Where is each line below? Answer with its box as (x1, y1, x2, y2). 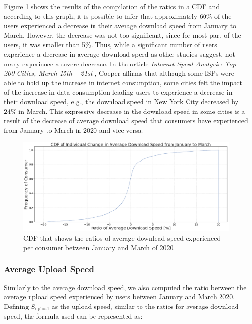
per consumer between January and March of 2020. (23, 242, 175, 252)
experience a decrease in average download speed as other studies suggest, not (4, 49, 236, 59)
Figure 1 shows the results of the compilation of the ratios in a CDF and (4, 1, 220, 11)
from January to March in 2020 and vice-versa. (4, 125, 143, 135)
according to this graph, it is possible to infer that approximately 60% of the (4, 11, 232, 21)
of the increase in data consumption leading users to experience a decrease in (4, 87, 233, 97)
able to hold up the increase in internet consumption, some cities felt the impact (4, 77, 242, 87)
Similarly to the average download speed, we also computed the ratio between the (4, 282, 247, 292)
